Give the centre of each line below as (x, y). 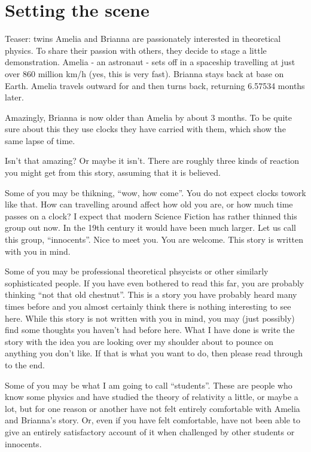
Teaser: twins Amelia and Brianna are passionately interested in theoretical (143, 39)
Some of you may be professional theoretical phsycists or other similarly (137, 271)
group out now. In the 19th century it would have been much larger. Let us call (150, 227)
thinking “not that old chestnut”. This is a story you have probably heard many (151, 294)
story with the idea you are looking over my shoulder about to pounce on (139, 341)
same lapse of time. (40, 140)
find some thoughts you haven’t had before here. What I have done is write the (150, 330)
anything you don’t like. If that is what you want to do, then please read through (154, 353)
